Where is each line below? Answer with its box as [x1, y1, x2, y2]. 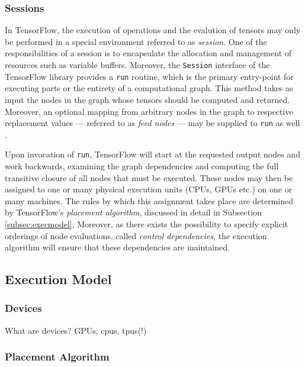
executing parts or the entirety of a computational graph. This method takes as [5, 82, 293, 94]
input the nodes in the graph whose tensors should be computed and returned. [5, 93, 290, 105]
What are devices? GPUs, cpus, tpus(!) [5, 324, 147, 336]
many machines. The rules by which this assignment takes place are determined [5, 194, 294, 207]
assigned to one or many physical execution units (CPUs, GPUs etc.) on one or [5, 183, 293, 195]
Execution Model [5, 270, 112, 288]
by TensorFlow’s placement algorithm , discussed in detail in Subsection [5, 206, 262, 218]
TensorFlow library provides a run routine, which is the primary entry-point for [5, 70, 294, 82]
